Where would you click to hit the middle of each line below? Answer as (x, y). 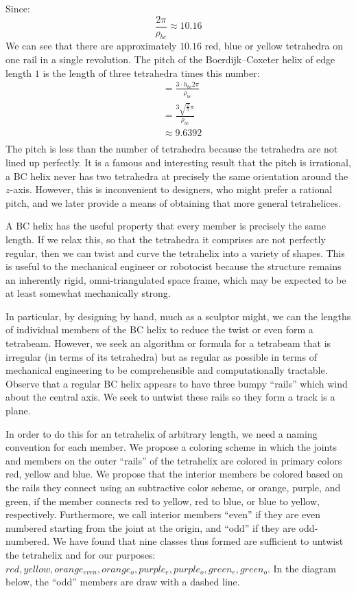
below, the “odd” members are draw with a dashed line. (123, 582)
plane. (18, 411)
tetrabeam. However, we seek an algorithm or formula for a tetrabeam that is (168, 343)
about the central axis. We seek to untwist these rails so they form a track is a (170, 397)
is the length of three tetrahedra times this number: (151, 72)
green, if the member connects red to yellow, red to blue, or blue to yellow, (163, 501)
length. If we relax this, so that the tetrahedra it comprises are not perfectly (166, 239)
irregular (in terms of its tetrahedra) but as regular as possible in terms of (161, 356)
